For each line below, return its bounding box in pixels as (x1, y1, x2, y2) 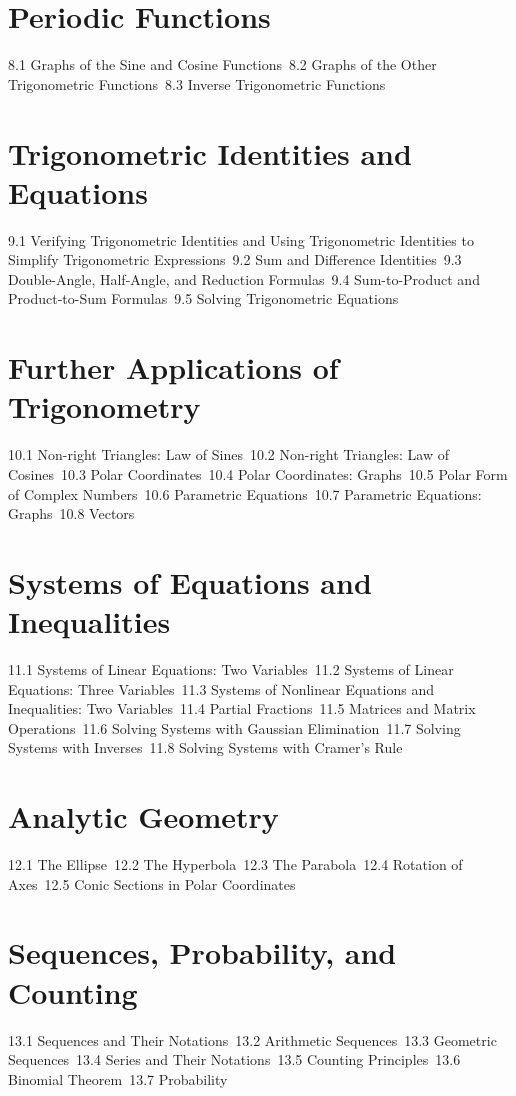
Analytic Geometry (8, 796, 279, 837)
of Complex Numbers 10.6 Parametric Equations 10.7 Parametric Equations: (8, 483, 482, 504)
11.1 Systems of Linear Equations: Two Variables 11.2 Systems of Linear (8, 659, 454, 679)
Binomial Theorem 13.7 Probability (8, 1068, 228, 1089)
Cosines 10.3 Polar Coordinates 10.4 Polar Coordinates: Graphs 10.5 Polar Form (8, 463, 508, 484)
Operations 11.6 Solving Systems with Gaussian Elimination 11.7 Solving (8, 717, 461, 738)
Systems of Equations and (8, 561, 372, 602)
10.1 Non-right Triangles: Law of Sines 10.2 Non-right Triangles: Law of (8, 444, 450, 465)
